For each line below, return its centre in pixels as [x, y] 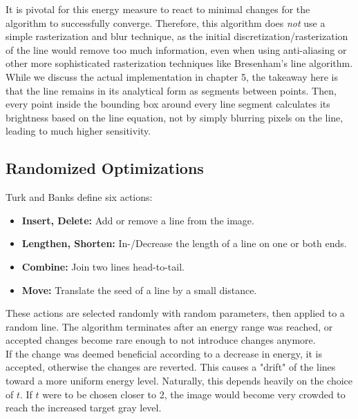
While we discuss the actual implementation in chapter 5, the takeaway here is [172, 76]
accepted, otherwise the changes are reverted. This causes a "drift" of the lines [171, 367]
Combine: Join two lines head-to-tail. [103, 266]
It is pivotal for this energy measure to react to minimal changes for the [158, 9]
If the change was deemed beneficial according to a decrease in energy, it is [164, 353]
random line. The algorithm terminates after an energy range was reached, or [169, 326]
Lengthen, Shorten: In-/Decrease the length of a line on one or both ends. [184, 243]
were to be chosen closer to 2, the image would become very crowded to [194, 394]
